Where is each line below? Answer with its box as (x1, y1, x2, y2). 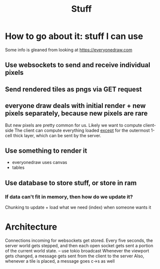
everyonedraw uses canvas (12, 160, 67, 165)
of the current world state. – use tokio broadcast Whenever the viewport (5, 248, 149, 253)
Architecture (5, 221, 57, 233)
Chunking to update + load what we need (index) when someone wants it (5, 204, 151, 210)
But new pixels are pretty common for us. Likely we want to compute (5, 122, 142, 128)
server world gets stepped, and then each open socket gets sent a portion (5, 242, 154, 249)
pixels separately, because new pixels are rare (5, 109, 148, 118)
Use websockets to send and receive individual (5, 61, 150, 69)
